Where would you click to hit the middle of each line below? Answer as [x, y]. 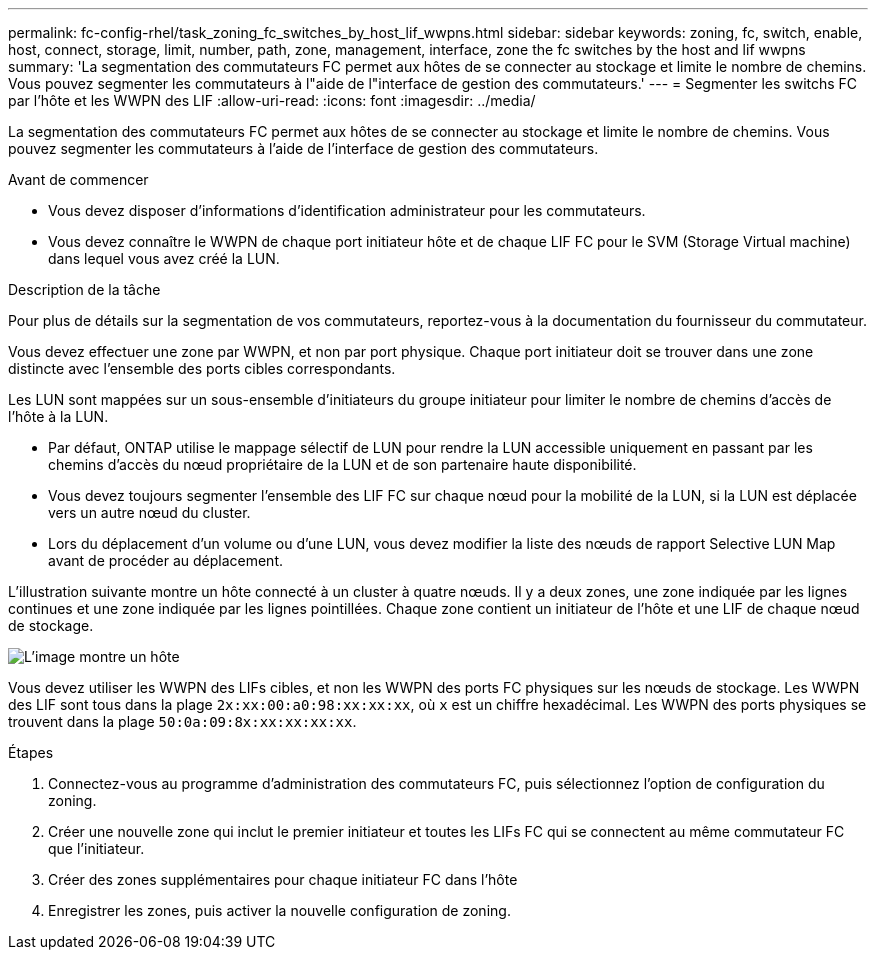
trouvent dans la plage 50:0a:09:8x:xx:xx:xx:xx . [182, 721]
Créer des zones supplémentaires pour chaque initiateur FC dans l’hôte [283, 879]
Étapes [31, 752]
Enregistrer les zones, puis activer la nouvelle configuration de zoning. [279, 910]
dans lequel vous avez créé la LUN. [164, 258]
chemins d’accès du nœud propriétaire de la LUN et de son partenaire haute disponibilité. [342, 464]
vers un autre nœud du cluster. [149, 512]
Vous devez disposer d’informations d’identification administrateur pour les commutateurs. [347, 210]
